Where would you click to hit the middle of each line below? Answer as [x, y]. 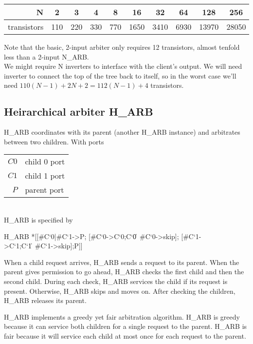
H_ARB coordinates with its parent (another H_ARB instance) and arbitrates [122, 132]
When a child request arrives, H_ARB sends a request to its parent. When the [122, 262]
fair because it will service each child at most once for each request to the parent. [125, 335]
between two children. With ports [54, 141]
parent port [45, 190]
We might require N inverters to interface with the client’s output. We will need [123, 66]
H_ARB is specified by [38, 219]
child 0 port [45, 162]
